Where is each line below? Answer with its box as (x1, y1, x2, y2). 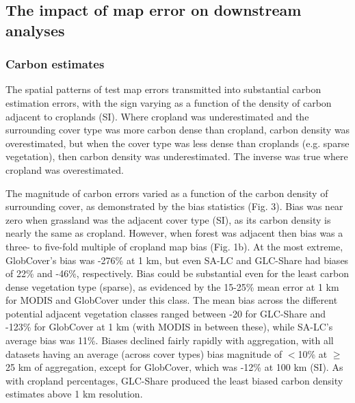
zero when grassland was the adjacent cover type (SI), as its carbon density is (5, 212, 331, 226)
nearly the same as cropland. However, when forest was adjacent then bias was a (5, 226, 343, 240)
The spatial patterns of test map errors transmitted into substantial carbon (5, 82, 321, 96)
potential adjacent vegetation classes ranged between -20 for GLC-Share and (5, 306, 326, 320)
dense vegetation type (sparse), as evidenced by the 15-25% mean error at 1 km (5, 279, 339, 294)
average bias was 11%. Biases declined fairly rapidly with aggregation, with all (5, 333, 334, 348)
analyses (5, 19, 65, 40)
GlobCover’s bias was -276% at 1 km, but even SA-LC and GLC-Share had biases (5, 252, 349, 267)
